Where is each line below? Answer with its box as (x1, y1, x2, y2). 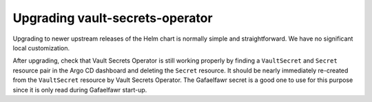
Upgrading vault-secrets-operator (12, 10, 213, 25)
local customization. (12, 43, 70, 52)
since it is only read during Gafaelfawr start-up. (12, 85, 147, 94)
